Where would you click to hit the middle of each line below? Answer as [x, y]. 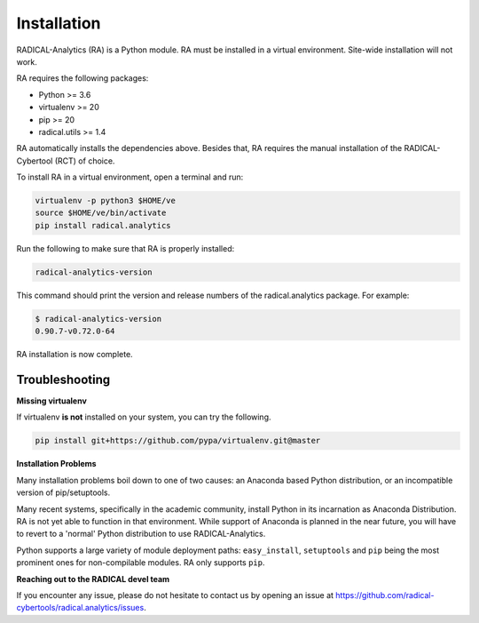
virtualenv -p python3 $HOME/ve [106, 201]
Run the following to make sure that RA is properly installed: [126, 248]
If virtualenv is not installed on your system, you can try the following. [144, 417]
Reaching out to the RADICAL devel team [93, 579]
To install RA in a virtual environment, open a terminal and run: [130, 177]
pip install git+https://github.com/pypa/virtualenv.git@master [178, 441]
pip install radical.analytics [103, 225]
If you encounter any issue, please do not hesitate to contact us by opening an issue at [175, 595]
